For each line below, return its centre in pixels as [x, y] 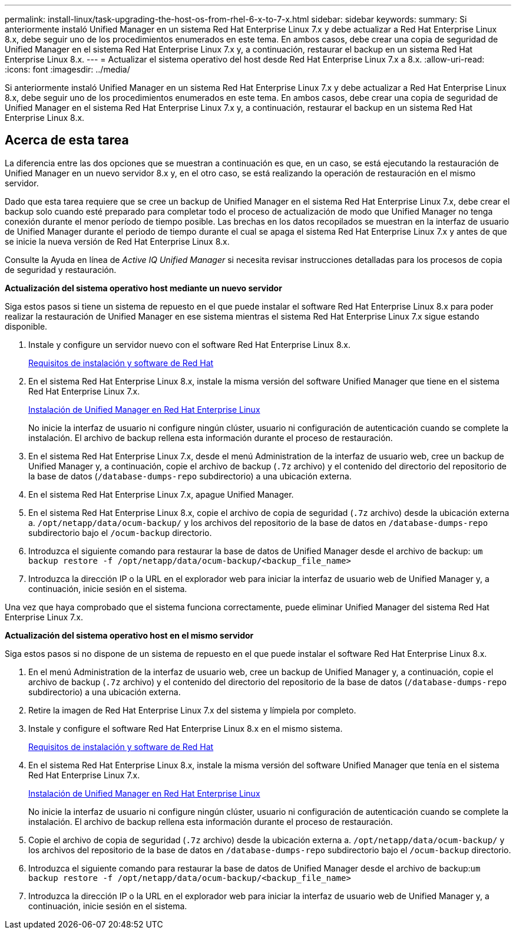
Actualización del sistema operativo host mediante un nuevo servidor [143, 288]
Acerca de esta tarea [67, 140]
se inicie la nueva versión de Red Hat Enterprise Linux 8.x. [117, 241]
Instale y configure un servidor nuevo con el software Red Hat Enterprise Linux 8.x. [190, 344]
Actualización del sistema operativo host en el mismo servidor [129, 635]
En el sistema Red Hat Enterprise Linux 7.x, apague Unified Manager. [161, 494]
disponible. [26, 326]
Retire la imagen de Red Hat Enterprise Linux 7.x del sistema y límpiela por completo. [192, 710]
